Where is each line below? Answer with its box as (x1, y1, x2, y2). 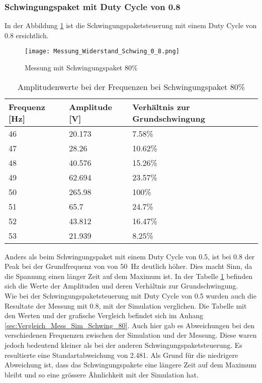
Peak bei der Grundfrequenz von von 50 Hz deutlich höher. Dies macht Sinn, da (5, 261, 252, 271)
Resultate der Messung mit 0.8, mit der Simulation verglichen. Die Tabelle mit (5, 300, 247, 311)
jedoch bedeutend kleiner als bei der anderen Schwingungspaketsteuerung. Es (5, 340, 242, 350)
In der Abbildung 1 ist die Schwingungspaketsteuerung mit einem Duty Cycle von (5, 20, 257, 31)
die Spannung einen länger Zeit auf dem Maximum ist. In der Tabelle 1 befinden (5, 270, 252, 281)
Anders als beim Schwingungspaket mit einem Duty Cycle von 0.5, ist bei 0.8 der (5, 251, 255, 261)
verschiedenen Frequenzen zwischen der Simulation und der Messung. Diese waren (5, 330, 257, 340)
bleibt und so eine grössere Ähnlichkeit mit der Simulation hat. (5, 369, 199, 379)
